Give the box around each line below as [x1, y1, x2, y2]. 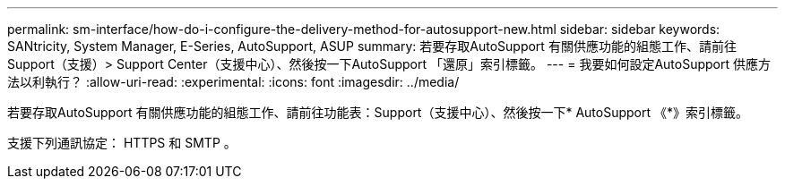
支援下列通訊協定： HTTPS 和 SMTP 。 [7, 135, 237, 150]
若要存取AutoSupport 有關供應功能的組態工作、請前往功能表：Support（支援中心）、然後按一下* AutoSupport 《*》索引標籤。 [7, 105, 748, 120]
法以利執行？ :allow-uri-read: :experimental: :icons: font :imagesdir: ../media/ [7, 74, 460, 89]
